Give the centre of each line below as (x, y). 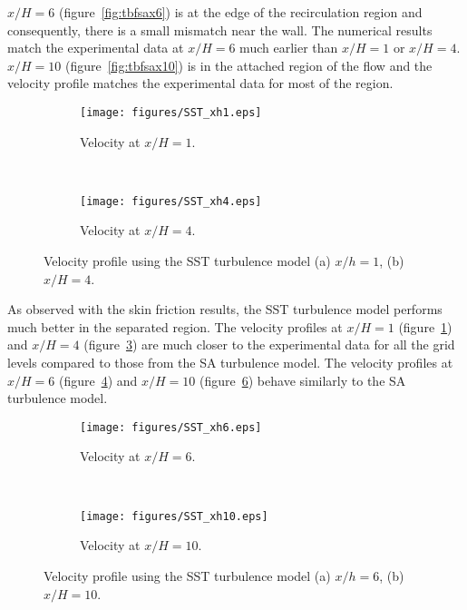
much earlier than (289, 48)
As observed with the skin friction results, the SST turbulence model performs (225, 309)
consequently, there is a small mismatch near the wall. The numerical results (220, 30)
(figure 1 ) (425, 326)
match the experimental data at (96, 48)
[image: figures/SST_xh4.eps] (171, 201)
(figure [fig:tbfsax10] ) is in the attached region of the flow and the (248, 65)
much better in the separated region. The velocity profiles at (175, 326)
